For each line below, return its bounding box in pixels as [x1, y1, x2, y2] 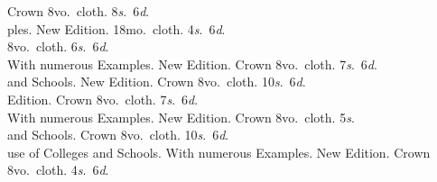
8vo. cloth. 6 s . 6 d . [7, 37, 109, 56]
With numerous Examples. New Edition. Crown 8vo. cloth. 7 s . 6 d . [7, 54, 377, 73]
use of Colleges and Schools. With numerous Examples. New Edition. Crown [7, 142, 431, 161]
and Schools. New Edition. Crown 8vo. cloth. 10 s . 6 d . [7, 72, 306, 91]
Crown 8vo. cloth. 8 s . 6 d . [7, 2, 150, 20]
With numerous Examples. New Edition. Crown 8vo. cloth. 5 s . [7, 107, 355, 126]
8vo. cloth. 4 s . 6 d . [7, 160, 109, 179]
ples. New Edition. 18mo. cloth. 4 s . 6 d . [7, 19, 226, 38]
